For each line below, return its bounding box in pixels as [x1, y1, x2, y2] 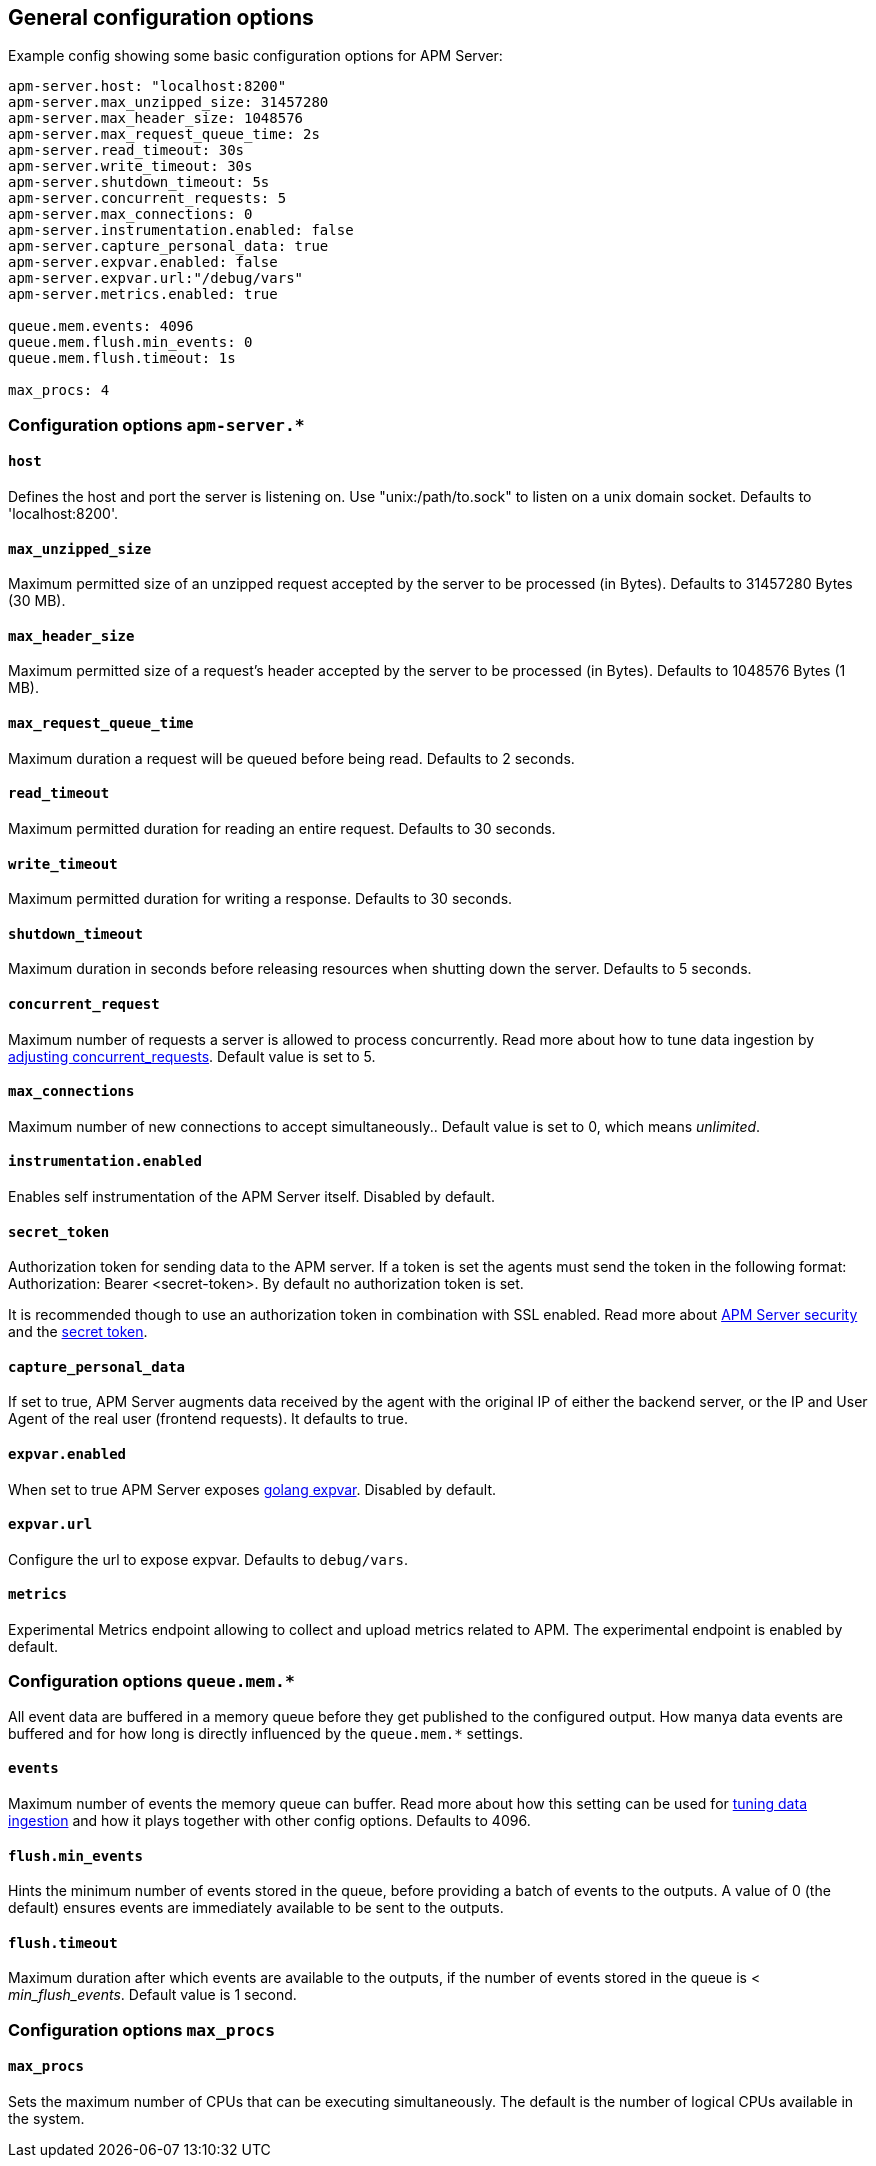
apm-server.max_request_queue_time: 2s [8, 126, 320, 143]
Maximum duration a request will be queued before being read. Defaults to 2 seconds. [8, 749, 575, 767]
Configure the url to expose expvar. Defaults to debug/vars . [8, 1550, 408, 1568]
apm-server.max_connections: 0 [8, 206, 253, 223]
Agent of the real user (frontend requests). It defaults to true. [8, 1410, 408, 1428]
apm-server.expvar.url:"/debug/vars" [8, 270, 304, 287]
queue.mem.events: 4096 [8, 318, 194, 335]
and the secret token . [8, 1323, 148, 1341]
